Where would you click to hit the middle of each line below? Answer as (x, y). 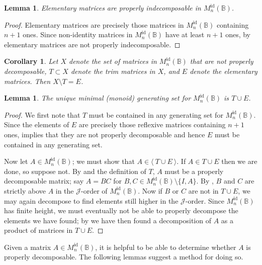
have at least (185, 34)
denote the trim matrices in (113, 71)
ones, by (238, 34)
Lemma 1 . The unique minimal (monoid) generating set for (98, 98)
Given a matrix (28, 247)
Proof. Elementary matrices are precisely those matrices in (94, 24)
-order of (94, 190)
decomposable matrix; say (44, 181)
